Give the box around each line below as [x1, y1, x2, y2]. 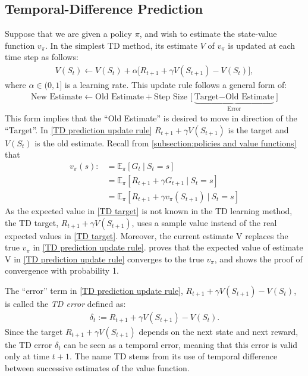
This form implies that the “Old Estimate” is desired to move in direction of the [5, 112, 297, 124]
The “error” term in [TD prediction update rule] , [5, 284, 183, 296]
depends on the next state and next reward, [139, 325, 298, 337]
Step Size [154, 92, 188, 101]
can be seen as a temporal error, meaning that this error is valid [64, 338, 298, 350]
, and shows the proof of [214, 252, 303, 265]
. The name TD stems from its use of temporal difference [69, 350, 278, 362]
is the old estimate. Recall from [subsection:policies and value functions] [34, 136, 297, 149]
